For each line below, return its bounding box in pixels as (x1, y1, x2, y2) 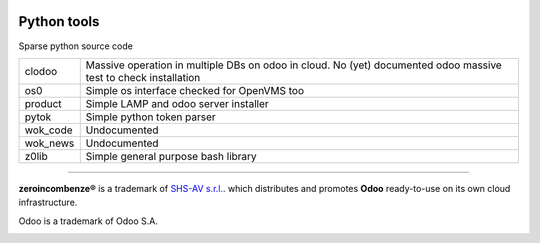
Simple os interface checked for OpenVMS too (85, 83, 305, 97)
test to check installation (85, 70, 201, 84)
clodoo (24, 64, 58, 78)
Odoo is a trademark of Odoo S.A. (18, 215, 159, 227)
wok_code (24, 123, 74, 137)
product (24, 96, 62, 110)
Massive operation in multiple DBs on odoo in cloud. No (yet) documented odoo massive (85, 58, 502, 72)
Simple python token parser (85, 110, 216, 124)
